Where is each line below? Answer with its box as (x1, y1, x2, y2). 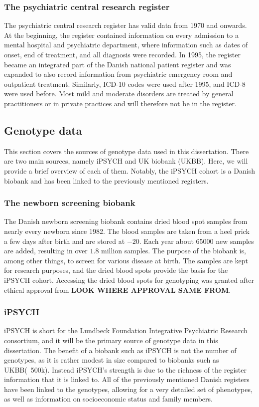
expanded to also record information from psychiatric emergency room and (4, 69, 233, 79)
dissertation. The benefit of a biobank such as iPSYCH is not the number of (4, 345, 237, 355)
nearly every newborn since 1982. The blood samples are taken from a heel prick (4, 225, 250, 236)
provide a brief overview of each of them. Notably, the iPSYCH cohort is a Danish (4, 165, 255, 176)
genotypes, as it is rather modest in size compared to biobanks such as (4, 355, 219, 365)
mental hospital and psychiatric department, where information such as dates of (4, 39, 248, 50)
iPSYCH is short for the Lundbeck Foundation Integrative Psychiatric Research (4, 325, 248, 336)
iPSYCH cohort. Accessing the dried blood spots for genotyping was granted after (4, 274, 255, 285)
